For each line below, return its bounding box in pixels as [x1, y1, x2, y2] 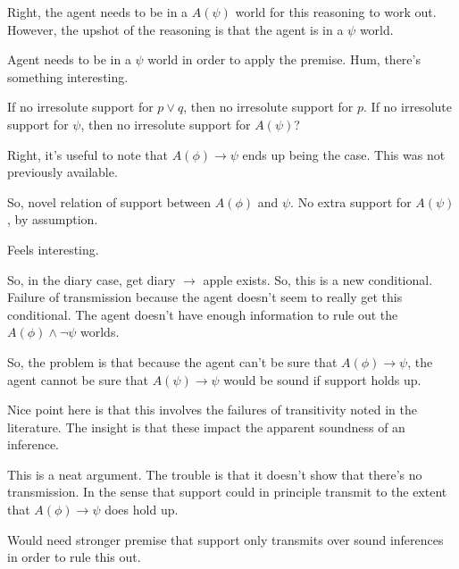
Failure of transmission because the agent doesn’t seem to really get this [7, 288, 403, 306]
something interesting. [7, 67, 129, 86]
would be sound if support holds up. [223, 370, 421, 389]
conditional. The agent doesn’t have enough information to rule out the [7, 305, 398, 323]
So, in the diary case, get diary [7, 270, 176, 289]
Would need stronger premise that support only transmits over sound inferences [7, 530, 444, 548]
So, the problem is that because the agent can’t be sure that [7, 352, 338, 371]
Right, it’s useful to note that [7, 145, 169, 163]
